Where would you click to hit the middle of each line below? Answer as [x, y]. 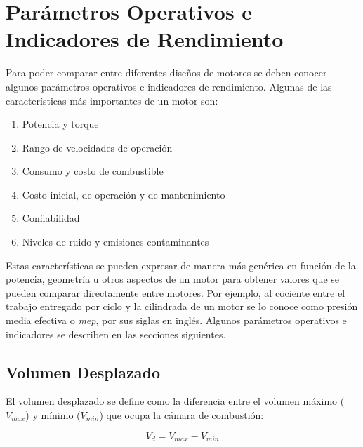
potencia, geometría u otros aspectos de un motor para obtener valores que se [173, 279]
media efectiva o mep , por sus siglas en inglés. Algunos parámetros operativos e [176, 320]
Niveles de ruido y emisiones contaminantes [115, 242]
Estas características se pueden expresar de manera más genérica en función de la [181, 265]
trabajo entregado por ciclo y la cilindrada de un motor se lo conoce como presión [182, 306]
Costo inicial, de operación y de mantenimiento [124, 194]
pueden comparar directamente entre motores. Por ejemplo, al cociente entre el [176, 292]
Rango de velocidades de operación [97, 147]
